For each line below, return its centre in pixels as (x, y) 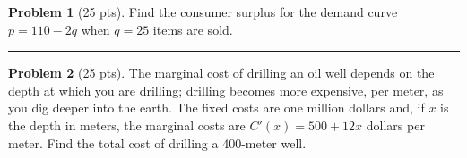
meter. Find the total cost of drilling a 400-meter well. (157, 142)
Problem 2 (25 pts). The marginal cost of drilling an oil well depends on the (221, 73)
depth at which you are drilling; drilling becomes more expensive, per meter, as (226, 90)
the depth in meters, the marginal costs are (127, 125)
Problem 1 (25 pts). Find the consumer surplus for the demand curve (203, 12)
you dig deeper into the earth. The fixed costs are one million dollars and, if (216, 108)
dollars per (395, 125)
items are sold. (193, 29)
